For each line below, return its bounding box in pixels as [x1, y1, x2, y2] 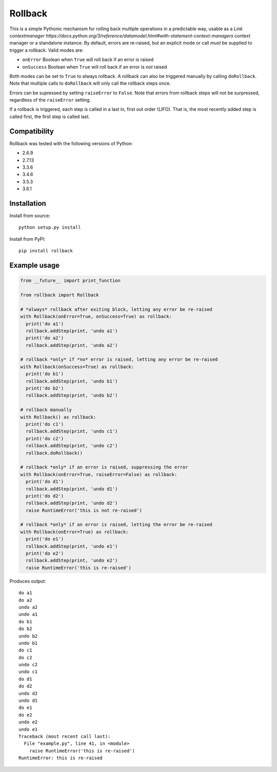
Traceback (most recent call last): [18, 734, 111, 739]
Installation [9, 199, 46, 208]
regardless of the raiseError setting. [9, 97, 91, 103]
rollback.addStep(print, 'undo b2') [26, 392, 118, 399]
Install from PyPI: [9, 236, 46, 242]
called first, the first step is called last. [9, 113, 90, 120]
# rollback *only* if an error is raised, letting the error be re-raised [20, 522, 213, 528]
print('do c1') [26, 421, 64, 427]
